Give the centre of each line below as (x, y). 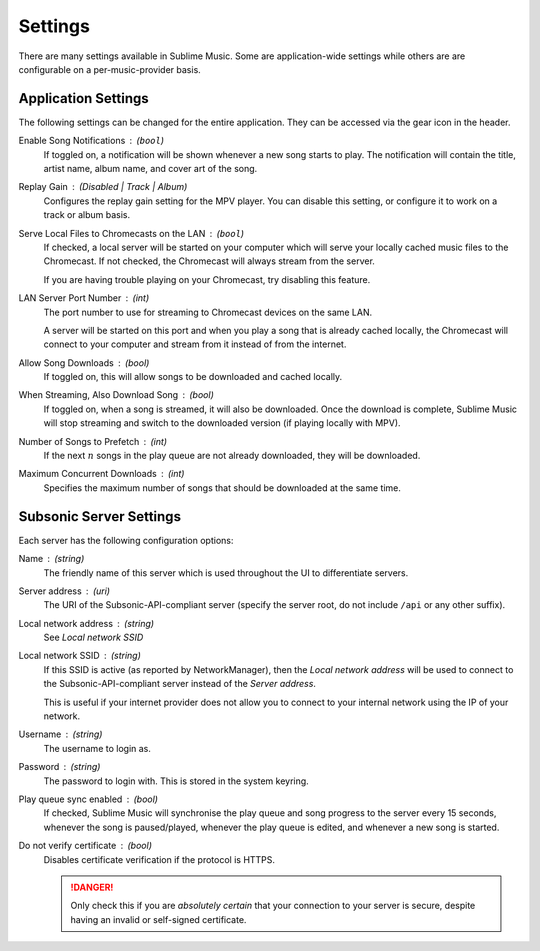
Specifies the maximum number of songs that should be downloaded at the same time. (222, 487)
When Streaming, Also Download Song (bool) (116, 395)
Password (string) (59, 767)
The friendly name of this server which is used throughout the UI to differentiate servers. (226, 572)
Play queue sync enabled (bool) (88, 799)
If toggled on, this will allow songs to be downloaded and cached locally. (193, 377)
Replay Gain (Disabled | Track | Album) (103, 187)
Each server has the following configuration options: (126, 540)
